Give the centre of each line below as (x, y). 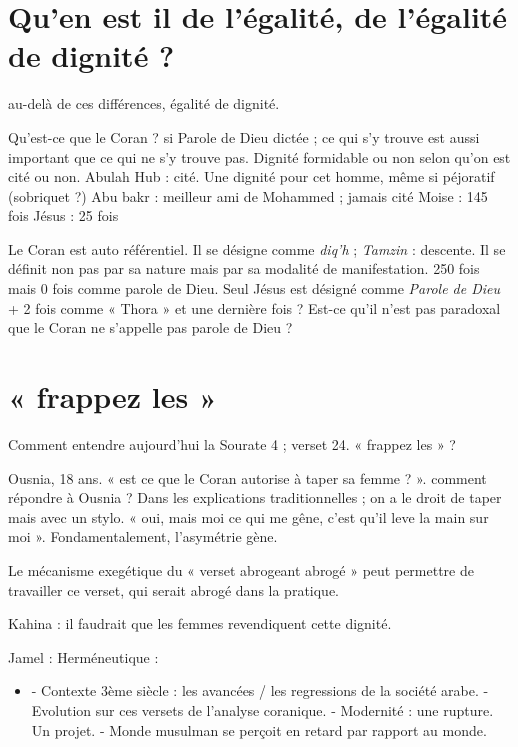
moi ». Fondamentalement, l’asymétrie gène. (143, 536)
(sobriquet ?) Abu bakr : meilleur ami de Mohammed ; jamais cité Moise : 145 (248, 195)
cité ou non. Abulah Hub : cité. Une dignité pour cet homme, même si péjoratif (251, 176)
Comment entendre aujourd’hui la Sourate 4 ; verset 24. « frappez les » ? (232, 443)
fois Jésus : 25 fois (63, 215)
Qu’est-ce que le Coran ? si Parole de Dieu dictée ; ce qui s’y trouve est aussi (244, 136)
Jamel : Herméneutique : (83, 656)
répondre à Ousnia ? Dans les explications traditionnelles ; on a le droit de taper (255, 497)
